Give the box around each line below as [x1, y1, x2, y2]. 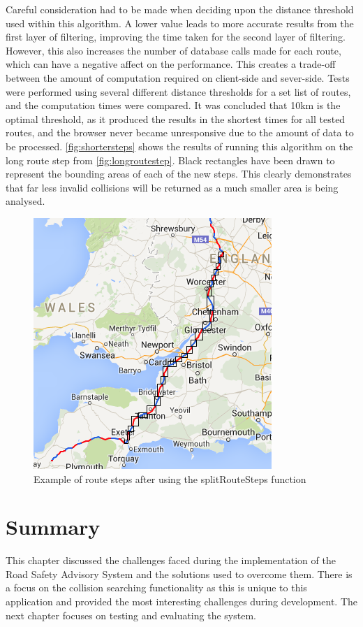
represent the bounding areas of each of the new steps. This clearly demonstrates [6, 166, 352, 181]
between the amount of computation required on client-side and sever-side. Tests [6, 70, 350, 85]
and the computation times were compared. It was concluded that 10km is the [6, 98, 341, 113]
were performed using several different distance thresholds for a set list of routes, [6, 84, 351, 99]
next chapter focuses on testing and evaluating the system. [6, 607, 256, 622]
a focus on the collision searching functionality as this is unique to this [6, 580, 307, 595]
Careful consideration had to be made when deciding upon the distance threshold [6, 2, 354, 16]
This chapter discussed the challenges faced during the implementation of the [6, 553, 336, 568]
